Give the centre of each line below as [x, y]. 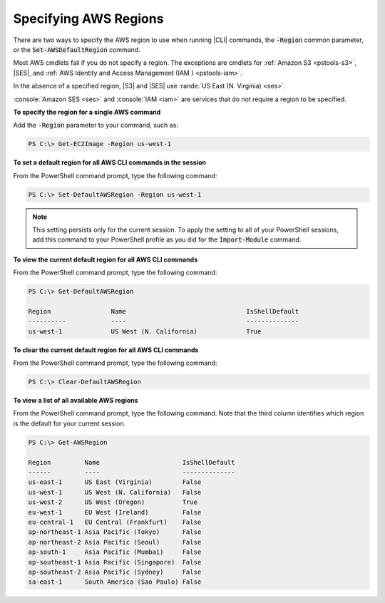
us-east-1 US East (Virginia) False [115, 482]
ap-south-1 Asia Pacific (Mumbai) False [115, 552]
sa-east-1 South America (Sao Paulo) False [115, 582]
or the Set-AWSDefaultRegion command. [77, 49]
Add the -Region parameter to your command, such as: [96, 125]
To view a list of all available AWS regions [76, 401]
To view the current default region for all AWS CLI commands [106, 259]
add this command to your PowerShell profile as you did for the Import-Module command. [167, 239]
